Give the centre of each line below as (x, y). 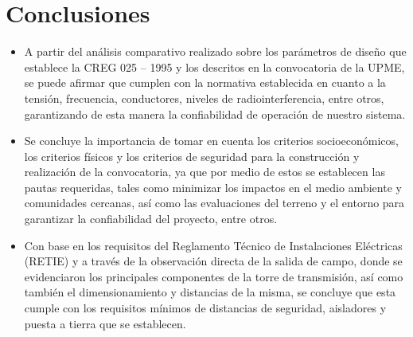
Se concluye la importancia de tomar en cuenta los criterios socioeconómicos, (211, 141)
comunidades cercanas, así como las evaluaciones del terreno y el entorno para (214, 203)
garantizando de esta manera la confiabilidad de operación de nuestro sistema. (215, 114)
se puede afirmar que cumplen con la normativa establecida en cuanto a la (205, 82)
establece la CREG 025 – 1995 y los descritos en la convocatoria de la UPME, (214, 67)
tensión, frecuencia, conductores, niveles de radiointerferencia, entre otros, (204, 98)
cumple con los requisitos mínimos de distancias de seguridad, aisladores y (205, 308)
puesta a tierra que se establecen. (105, 323)
